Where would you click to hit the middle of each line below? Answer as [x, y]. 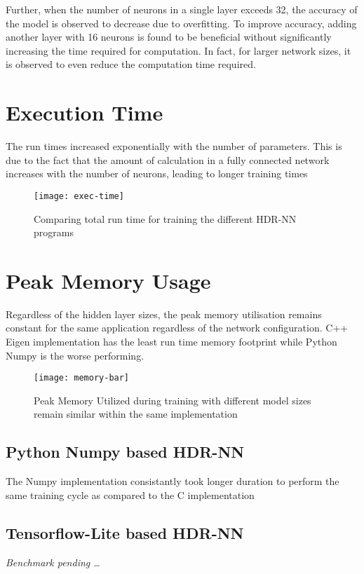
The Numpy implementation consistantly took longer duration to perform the [173, 481]
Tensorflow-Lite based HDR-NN [125, 532]
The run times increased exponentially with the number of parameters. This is [174, 146]
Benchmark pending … [53, 562]
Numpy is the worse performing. [75, 355]
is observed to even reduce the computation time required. [131, 64]
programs [54, 232]
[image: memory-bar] [82, 378]
